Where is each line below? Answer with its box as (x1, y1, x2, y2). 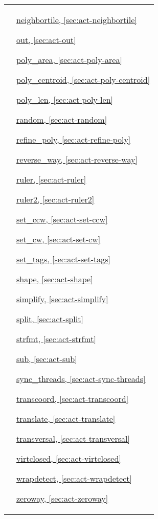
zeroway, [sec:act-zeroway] (16, 492, 108, 504)
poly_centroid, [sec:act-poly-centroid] (16, 74, 150, 85)
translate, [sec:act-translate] (16, 413, 116, 424)
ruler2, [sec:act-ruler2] (16, 193, 95, 205)
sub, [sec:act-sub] (16, 353, 77, 365)
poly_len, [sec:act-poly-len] (16, 94, 113, 105)
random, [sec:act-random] (16, 114, 107, 125)
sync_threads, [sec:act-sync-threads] (16, 373, 146, 385)
